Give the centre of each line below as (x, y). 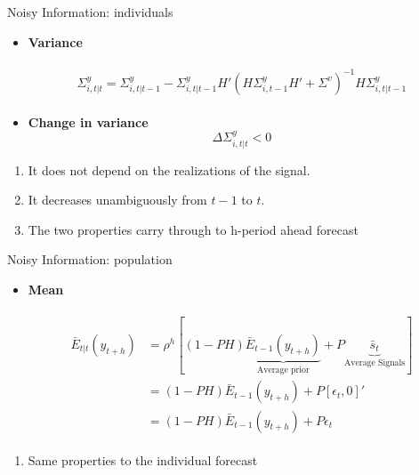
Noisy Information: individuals (90, 12)
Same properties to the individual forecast (143, 459)
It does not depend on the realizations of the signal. (169, 169)
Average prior (283, 370)
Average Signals (375, 363)
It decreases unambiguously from (117, 200)
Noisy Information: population (90, 259)
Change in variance (88, 121)
